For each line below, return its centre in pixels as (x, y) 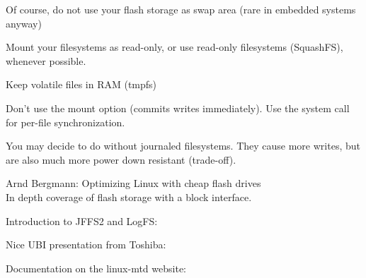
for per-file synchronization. (65, 122)
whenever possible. (46, 60)
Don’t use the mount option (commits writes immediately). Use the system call (178, 108)
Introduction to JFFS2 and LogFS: (82, 220)
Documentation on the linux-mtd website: (96, 268)
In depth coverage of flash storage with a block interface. (129, 197)
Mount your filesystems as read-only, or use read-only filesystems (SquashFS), (175, 47)
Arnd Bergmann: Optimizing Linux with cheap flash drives (133, 183)
